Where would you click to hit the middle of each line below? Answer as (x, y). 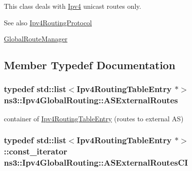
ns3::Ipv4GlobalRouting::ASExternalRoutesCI (96, 162)
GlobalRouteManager (36, 39)
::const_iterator (36, 151)
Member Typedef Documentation (90, 65)
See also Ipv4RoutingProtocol (48, 22)
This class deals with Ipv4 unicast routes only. (73, 6)
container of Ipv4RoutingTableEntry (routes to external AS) (94, 118)
